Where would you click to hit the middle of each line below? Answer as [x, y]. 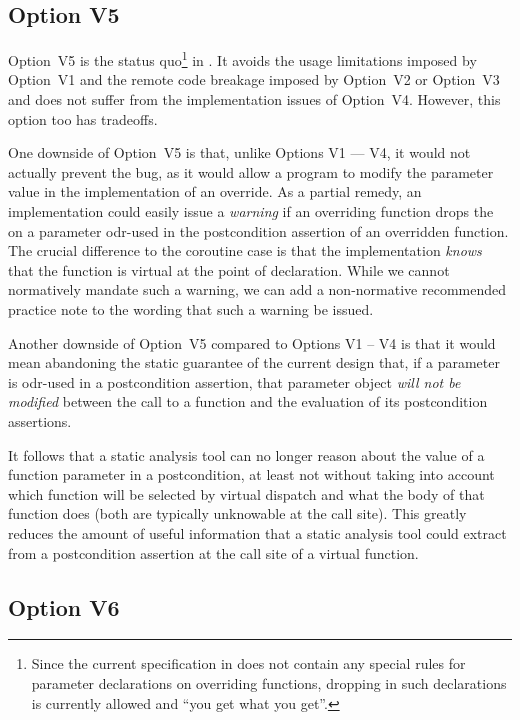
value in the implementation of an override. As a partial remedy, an [215, 191]
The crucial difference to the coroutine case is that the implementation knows [245, 250]
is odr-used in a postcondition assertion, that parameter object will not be [234, 381]
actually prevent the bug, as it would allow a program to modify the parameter [251, 171]
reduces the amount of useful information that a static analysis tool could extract [257, 532]
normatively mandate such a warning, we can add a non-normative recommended [257, 289]
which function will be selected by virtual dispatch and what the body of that [246, 493]
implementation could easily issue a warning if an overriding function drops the [251, 211]
